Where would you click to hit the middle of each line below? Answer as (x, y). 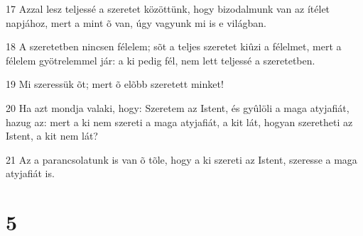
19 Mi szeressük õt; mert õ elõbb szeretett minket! (115, 84)
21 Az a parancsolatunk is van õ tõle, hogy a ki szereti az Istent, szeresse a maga (181, 159)
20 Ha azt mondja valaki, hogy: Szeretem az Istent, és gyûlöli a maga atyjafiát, (178, 107)
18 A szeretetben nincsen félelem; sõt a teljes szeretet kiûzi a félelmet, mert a (174, 46)
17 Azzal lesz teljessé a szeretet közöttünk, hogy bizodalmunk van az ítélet (168, 9)
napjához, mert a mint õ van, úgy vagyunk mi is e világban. (136, 22)
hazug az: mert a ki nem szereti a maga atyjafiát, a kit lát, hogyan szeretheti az (179, 122)
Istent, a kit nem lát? (52, 136)
